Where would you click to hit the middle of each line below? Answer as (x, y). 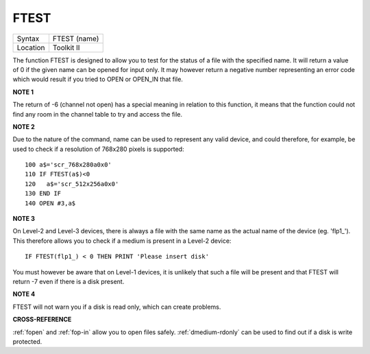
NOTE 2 (24, 126)
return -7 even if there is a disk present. (69, 281)
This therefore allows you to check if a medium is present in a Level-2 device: (122, 241)
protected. (27, 341)
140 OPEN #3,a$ (50, 203)
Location (31, 47)
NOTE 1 (23, 92)
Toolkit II (66, 47)
